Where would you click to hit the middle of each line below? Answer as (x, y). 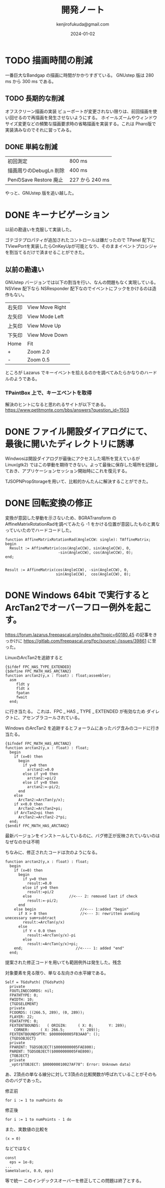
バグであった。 (29, 1081)
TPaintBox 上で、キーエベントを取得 (49, 393)
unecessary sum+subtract (31, 918)
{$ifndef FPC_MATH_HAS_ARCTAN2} (38, 744)
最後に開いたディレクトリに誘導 (70, 444)
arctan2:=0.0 (40, 770)
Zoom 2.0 (39, 352)
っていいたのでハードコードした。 (40, 530)
